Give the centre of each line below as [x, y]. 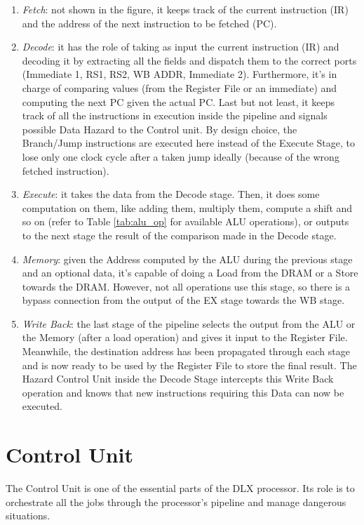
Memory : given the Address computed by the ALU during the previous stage [187, 259]
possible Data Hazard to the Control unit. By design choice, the [160, 129]
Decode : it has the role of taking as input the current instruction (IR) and [181, 47]
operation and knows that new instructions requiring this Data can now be [183, 392]
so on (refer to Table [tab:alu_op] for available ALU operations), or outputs [186, 221]
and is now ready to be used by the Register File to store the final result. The [189, 365]
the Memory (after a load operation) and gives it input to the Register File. [185, 337]
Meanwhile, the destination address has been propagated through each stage [186, 351]
